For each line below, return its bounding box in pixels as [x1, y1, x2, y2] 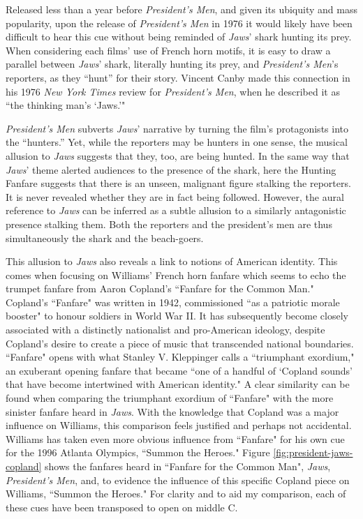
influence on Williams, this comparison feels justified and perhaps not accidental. [6, 418, 352, 433]
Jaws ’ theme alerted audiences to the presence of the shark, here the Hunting [6, 162, 336, 176]
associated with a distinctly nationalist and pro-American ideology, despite [6, 322, 325, 337]
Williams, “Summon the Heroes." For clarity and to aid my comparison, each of [6, 486, 346, 501]
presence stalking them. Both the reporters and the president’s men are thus [6, 216, 332, 231]
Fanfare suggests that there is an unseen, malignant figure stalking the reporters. [6, 176, 351, 190]
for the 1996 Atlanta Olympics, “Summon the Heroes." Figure [6, 445, 270, 460]
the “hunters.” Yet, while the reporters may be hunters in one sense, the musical [6, 135, 348, 149]
